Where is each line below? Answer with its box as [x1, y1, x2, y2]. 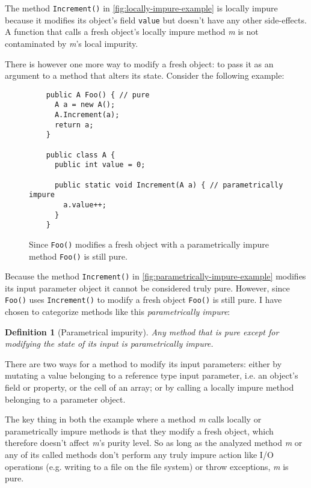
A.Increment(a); [54, 111, 120, 119]
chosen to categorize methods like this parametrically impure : [5, 305, 230, 318]
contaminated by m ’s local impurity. [5, 37, 138, 49]
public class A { [46, 150, 115, 159]
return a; [54, 120, 94, 129]
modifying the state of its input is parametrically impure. [5, 337, 214, 350]
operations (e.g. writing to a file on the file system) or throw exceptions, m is [5, 460, 289, 472]
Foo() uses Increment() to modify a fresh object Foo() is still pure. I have [5, 293, 282, 306]
